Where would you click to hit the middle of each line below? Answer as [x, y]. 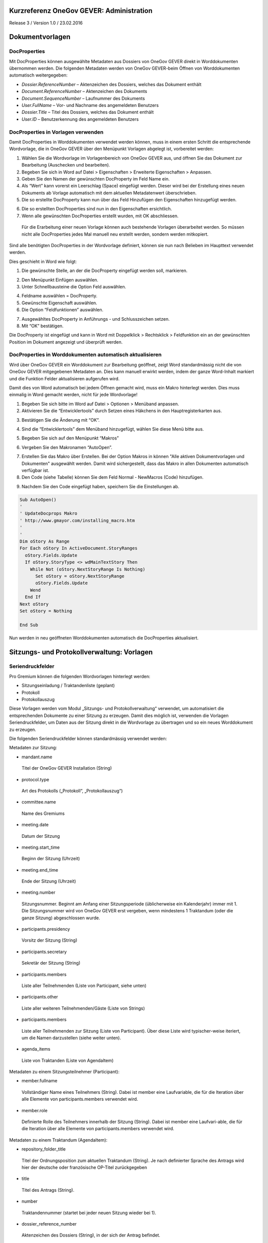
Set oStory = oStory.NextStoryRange [80, 576]
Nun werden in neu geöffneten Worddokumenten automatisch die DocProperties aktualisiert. [104, 638]
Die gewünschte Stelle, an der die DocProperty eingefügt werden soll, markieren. [105, 270]
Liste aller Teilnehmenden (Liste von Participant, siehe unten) [84, 985]
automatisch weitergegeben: [38, 75]
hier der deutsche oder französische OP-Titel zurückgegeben [84, 1167]
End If [33, 597]
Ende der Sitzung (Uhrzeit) [49, 881]
